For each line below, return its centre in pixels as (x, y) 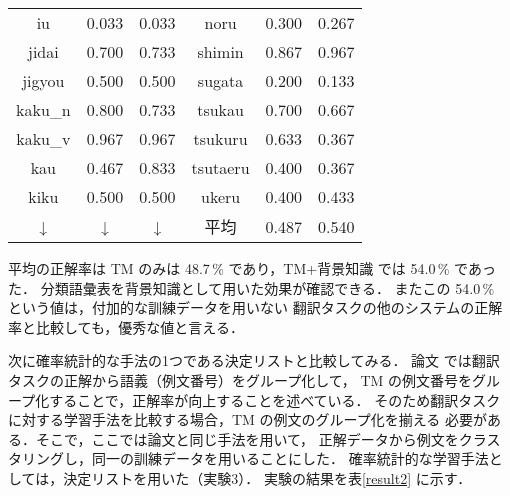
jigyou (43, 80)
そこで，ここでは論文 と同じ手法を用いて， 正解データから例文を (247, 438)
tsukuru (220, 138)
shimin (220, 51)
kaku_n (43, 109)
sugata (220, 80)
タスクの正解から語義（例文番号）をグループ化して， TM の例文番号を (240, 379)
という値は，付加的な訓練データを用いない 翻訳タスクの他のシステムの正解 (255, 307)
